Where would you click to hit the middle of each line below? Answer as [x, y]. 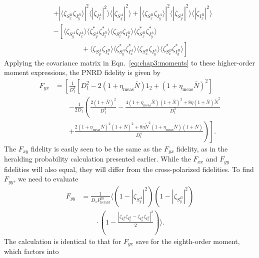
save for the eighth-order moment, [188, 241]
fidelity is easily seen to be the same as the [96, 148]
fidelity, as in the [202, 148]
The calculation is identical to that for [63, 241]
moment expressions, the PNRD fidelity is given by [82, 72]
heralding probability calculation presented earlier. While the [97, 159]
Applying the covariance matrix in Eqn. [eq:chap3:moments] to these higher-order [129, 62]
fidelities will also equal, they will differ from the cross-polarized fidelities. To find [129, 169]
